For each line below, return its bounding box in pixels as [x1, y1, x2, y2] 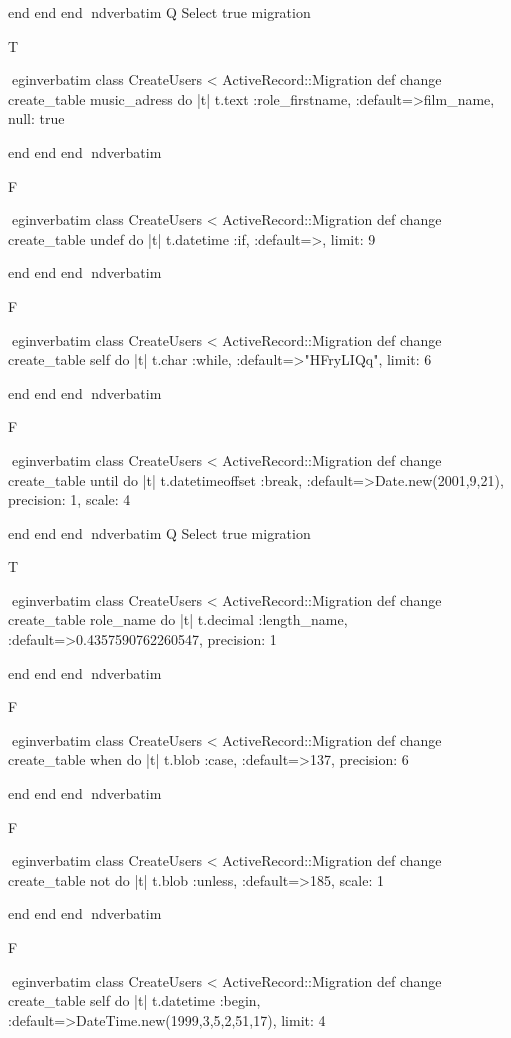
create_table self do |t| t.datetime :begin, [8, 990, 261, 1011]
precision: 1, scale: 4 [8, 489, 131, 510]
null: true [8, 108, 65, 129]
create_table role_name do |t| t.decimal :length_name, [8, 609, 348, 630]
